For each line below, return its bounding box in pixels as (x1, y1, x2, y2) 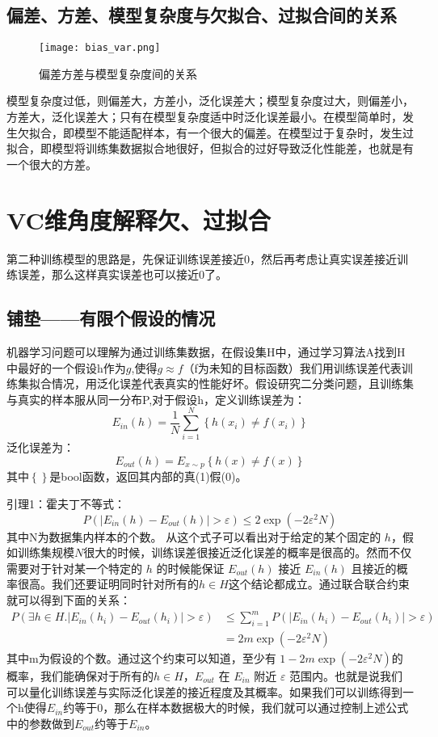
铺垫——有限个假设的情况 (6, 305, 216, 331)
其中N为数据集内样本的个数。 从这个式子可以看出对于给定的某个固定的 (6, 528, 381, 545)
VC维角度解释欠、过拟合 (6, 203, 271, 236)
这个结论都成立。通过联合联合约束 (228, 575, 410, 592)
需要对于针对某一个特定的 (6, 559, 142, 576)
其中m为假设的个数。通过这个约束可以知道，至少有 (6, 650, 276, 666)
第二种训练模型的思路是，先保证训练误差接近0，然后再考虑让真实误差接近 (6, 250, 397, 267)
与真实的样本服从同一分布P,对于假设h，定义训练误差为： (6, 390, 306, 407)
